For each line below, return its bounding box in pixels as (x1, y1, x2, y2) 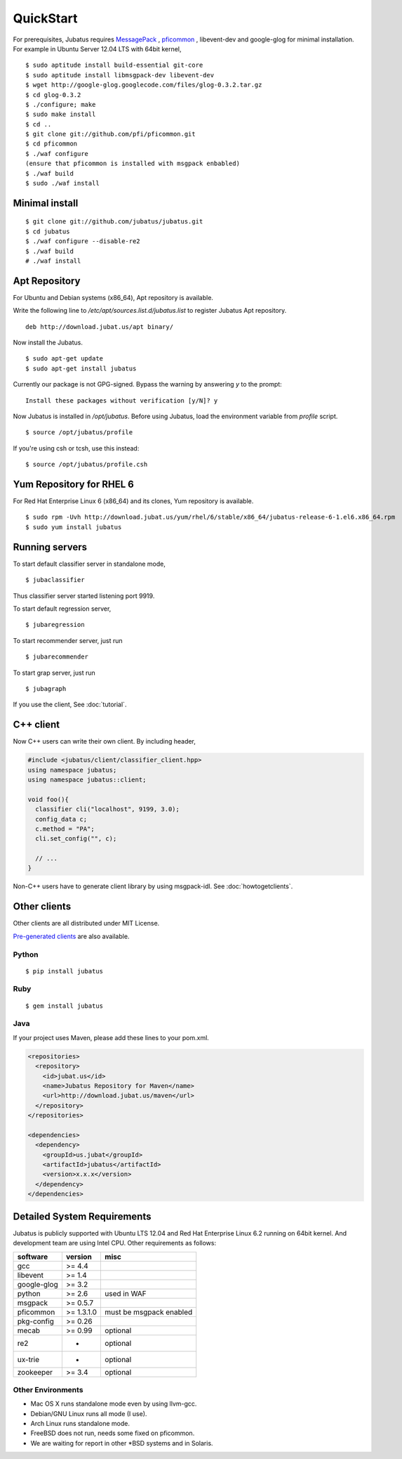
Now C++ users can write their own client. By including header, (13, 737, 196, 746)
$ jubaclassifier (25, 576, 85, 584)
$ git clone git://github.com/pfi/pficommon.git (25, 130, 196, 138)
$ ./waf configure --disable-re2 (25, 238, 140, 245)
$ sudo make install (25, 110, 96, 119)
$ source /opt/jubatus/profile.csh (25, 460, 148, 469)
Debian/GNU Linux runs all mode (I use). (30, 1409, 147, 1418)
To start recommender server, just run (13, 636, 123, 644)
